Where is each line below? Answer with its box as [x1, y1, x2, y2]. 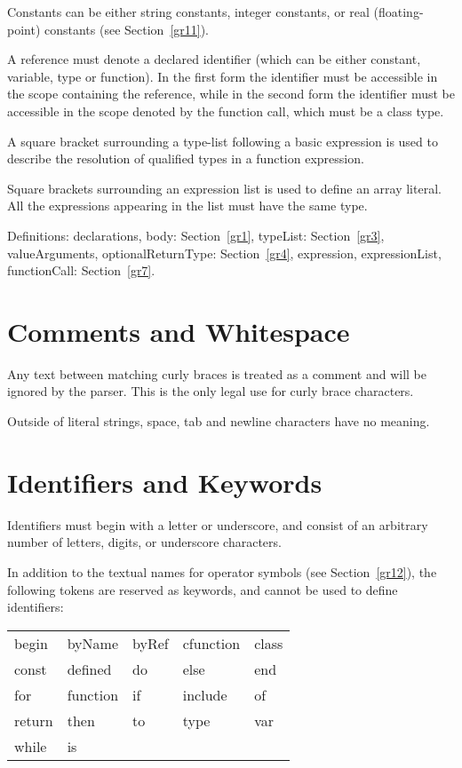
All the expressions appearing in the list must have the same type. [7, 196, 368, 215]
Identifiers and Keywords [7, 463, 323, 500]
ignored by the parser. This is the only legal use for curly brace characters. [7, 382, 414, 400]
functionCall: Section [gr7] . [7, 261, 155, 280]
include [182, 684, 227, 705]
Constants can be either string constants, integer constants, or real [7, 3, 370, 20]
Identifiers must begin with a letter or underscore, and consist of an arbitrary [7, 515, 428, 534]
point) [7, 20, 41, 38]
